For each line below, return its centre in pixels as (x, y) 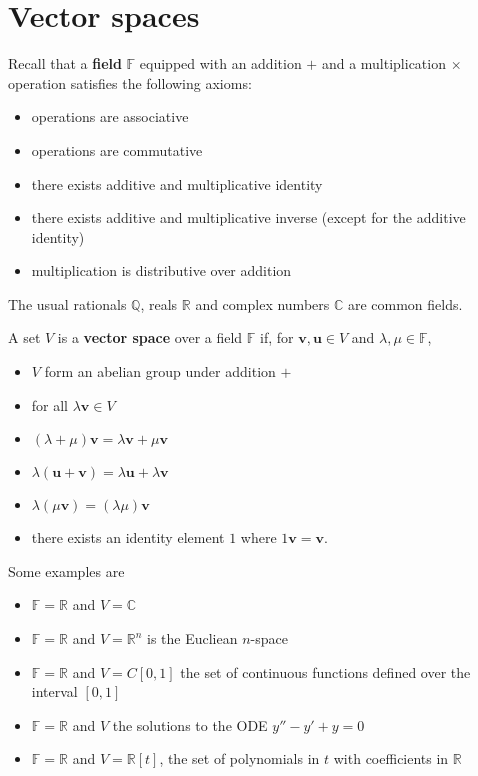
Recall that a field (65, 63)
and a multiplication (383, 63)
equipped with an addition (220, 63)
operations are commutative (117, 149)
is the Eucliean (192, 638)
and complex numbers (262, 303)
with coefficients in (391, 758)
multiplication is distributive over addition (161, 270)
